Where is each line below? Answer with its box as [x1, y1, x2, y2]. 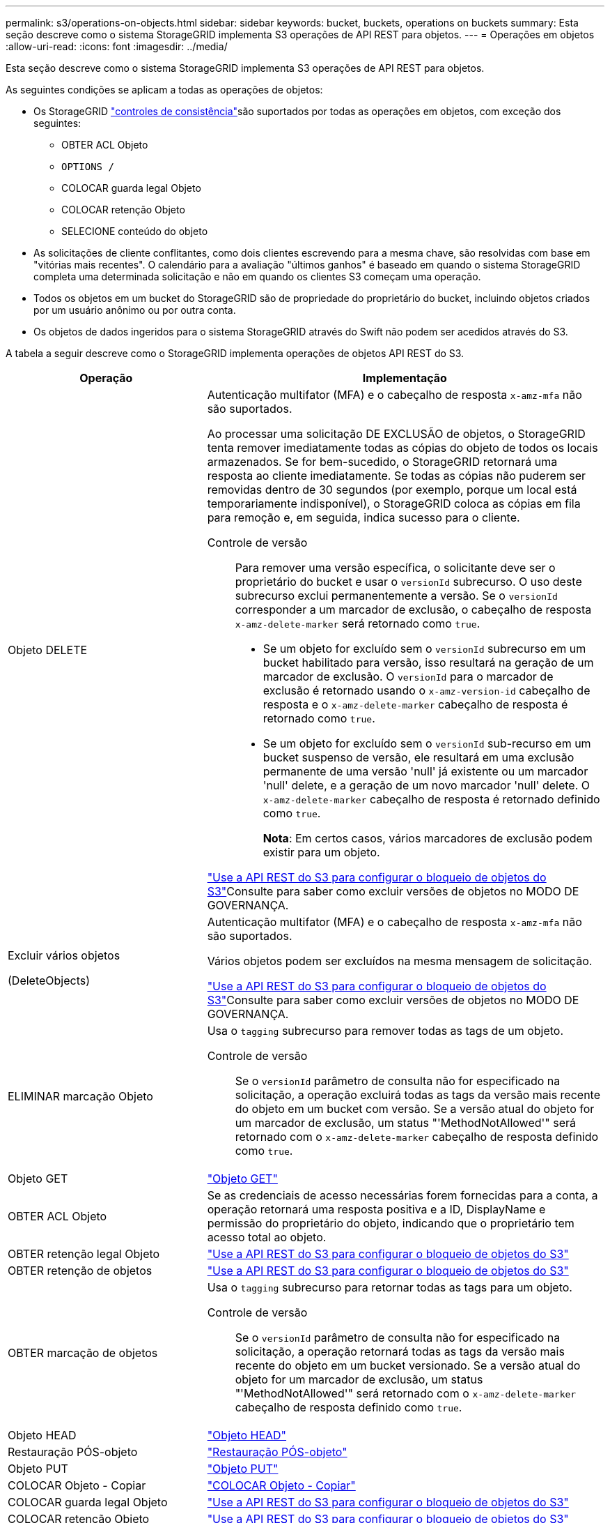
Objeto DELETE [8, 643, 88, 657]
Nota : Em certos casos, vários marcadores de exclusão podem [263, 831, 593, 845]
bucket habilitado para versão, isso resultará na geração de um [263, 656, 594, 669]
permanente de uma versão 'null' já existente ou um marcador [263, 764, 588, 778]
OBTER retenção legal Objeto [8, 1247, 160, 1261]
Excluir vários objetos [8, 948, 120, 962]
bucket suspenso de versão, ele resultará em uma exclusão [263, 750, 574, 764]
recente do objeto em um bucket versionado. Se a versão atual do [235, 1358, 581, 1372]
